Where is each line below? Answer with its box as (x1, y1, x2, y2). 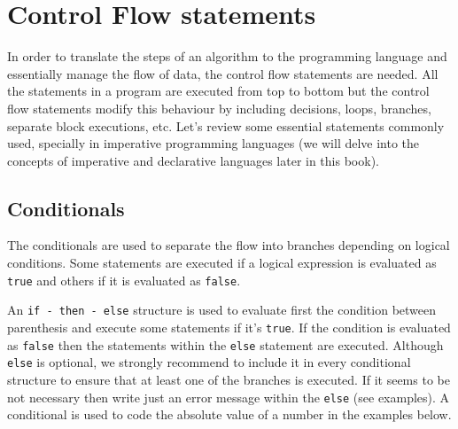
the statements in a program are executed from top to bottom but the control (7, 82, 430, 100)
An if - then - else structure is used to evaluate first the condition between (7, 300, 437, 319)
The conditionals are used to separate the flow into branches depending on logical (7, 236, 450, 254)
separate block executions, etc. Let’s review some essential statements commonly (7, 116, 445, 135)
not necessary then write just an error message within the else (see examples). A (7, 387, 450, 406)
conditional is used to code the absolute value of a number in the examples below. (7, 405, 452, 424)
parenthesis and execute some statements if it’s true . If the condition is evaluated (7, 317, 451, 336)
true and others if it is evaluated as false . (7, 270, 241, 289)
